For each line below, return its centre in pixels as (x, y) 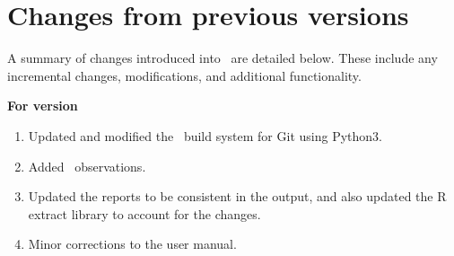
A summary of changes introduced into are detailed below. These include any (223, 58)
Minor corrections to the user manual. (132, 244)
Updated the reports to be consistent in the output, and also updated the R (237, 196)
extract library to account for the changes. (144, 213)
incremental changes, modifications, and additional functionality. (184, 75)
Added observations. (87, 166)
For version (43, 106)
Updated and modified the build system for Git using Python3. (205, 135)
